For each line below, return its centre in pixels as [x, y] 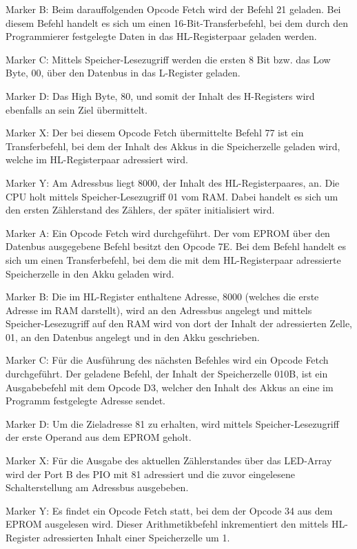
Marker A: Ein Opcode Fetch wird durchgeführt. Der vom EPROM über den [168, 232]
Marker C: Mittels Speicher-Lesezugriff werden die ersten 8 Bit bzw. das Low [168, 59]
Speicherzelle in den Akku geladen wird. [90, 273]
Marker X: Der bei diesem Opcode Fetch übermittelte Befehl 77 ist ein [155, 133]
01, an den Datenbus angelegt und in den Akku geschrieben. [133, 336]
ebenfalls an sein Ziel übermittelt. [76, 109]
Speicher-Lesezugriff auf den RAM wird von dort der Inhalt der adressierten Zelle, [179, 323]
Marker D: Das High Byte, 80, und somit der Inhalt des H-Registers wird [160, 95]
